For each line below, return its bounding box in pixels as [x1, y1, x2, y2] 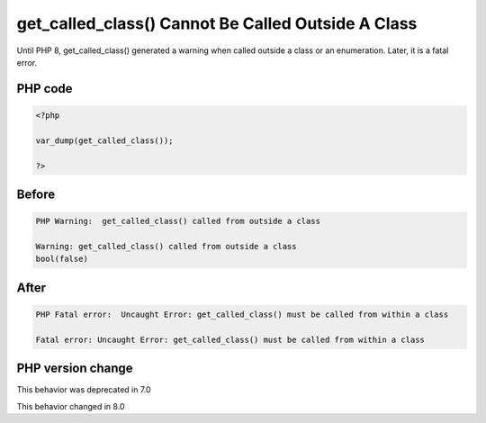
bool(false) [35, 254, 89, 265]
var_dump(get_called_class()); [35, 135, 175, 146]
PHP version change [16, 361, 134, 376]
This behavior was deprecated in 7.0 [16, 384, 152, 395]
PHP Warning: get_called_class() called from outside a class [35, 216, 321, 227]
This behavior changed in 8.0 [16, 400, 125, 411]
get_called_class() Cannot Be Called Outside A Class [16, 13, 418, 33]
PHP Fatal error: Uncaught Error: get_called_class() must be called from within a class [35, 309, 449, 319]
